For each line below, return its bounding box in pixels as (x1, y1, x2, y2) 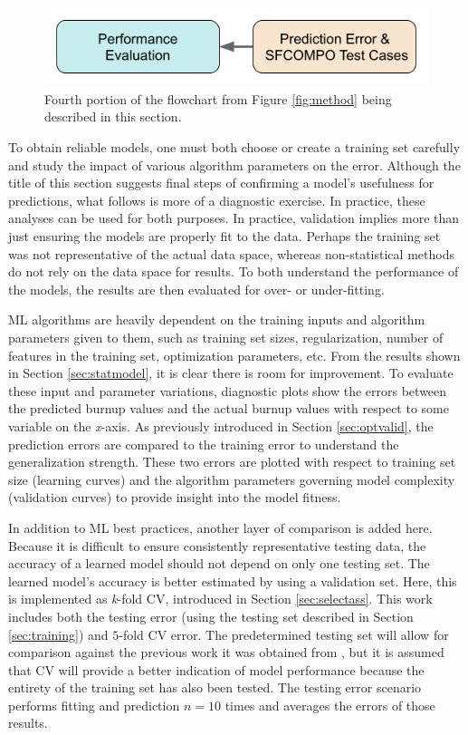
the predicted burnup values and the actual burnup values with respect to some (8, 399, 449, 418)
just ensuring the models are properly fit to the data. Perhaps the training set (8, 227, 441, 246)
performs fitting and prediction (8, 695, 180, 714)
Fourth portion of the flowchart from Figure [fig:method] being (44, 89, 392, 108)
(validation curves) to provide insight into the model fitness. (8, 488, 341, 507)
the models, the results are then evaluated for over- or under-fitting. (8, 279, 385, 298)
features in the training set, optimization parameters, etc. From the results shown (8, 345, 461, 364)
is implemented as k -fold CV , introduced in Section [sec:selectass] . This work (8, 589, 433, 608)
